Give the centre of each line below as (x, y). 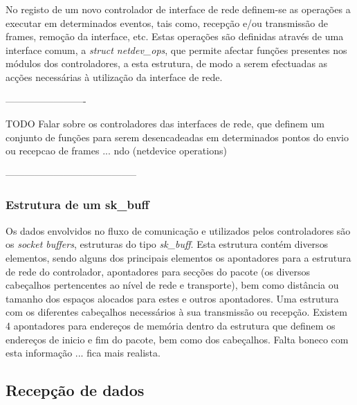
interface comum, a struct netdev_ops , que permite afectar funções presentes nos (176, 49)
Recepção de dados (75, 390)
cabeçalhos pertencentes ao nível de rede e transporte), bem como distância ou (172, 285)
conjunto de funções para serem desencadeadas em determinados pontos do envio (177, 137)
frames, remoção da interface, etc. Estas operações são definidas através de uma (175, 36)
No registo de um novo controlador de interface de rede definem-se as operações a (178, 9)
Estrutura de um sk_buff (77, 205)
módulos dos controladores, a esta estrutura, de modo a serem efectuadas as (167, 63)
